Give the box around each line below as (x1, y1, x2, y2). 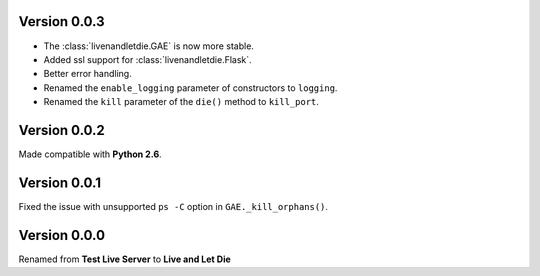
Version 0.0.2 (18, 121, 105, 139)
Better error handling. (43, 68, 132, 80)
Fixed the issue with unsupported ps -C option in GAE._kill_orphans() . (18, 200, 329, 212)
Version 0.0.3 (18, 13, 105, 30)
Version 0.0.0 (18, 226, 105, 244)
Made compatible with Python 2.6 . (18, 148, 162, 160)
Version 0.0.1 (18, 174, 102, 191)
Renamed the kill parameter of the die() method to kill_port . (43, 96, 320, 108)
